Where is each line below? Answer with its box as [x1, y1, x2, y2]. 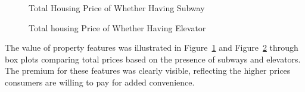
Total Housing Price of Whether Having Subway [29, 2, 205, 14]
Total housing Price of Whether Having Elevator [29, 21, 206, 34]
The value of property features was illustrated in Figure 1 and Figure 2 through [5, 41, 298, 54]
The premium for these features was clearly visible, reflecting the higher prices [5, 64, 291, 77]
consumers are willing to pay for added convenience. [5, 75, 195, 88]
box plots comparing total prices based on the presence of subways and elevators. [5, 52, 301, 65]
